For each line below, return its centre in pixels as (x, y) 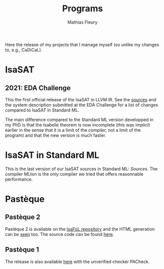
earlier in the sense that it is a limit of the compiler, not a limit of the (73, 130)
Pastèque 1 (22, 250)
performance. (19, 179)
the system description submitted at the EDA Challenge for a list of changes (82, 105)
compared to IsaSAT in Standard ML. (42, 110)
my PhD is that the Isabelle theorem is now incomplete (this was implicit (78, 125)
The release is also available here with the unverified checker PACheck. (77, 262)
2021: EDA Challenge (38, 88)
